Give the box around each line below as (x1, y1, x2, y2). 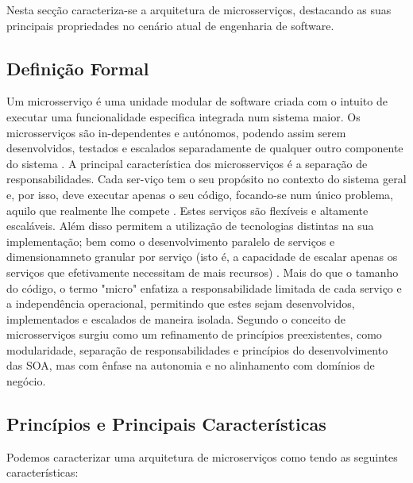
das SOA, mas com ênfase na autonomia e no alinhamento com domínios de (6, 357, 375, 374)
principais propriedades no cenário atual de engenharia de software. (6, 17, 334, 33)
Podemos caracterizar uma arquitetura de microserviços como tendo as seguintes (6, 448, 398, 465)
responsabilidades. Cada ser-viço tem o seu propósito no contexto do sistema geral (6, 171, 407, 187)
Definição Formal (6, 56, 149, 80)
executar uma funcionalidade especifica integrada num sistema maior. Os (6, 108, 361, 125)
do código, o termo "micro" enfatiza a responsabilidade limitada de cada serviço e (6, 279, 402, 296)
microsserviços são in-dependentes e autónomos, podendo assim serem (6, 124, 346, 140)
